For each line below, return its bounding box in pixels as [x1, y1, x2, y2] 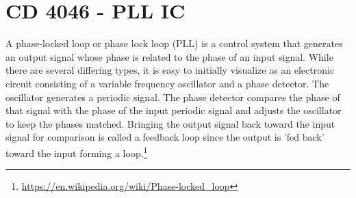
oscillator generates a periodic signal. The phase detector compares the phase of [5, 89, 340, 104]
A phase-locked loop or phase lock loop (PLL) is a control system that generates [5, 36, 343, 51]
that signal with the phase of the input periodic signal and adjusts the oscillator [5, 103, 342, 117]
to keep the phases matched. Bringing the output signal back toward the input [5, 116, 335, 130]
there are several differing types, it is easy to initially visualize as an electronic [5, 63, 335, 77]
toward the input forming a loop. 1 [5, 143, 148, 160]
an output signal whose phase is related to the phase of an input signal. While [5, 49, 333, 63]
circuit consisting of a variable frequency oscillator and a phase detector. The [5, 76, 329, 90]
